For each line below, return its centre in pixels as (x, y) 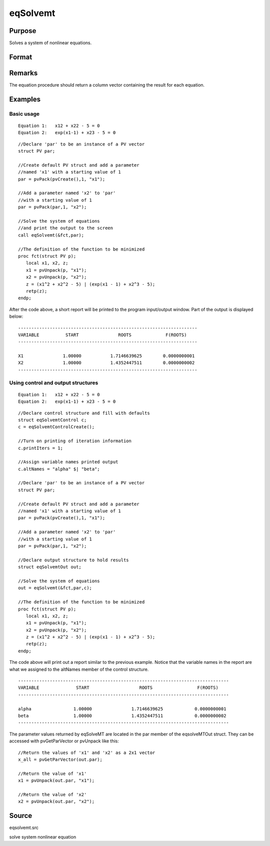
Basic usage (24, 114)
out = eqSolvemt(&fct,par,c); (55, 588)
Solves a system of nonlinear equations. (50, 43)
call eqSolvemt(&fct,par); (51, 235)
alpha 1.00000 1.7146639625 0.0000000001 (122, 709)
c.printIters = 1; (41, 448)
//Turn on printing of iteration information (75, 441)
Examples (25, 99)
